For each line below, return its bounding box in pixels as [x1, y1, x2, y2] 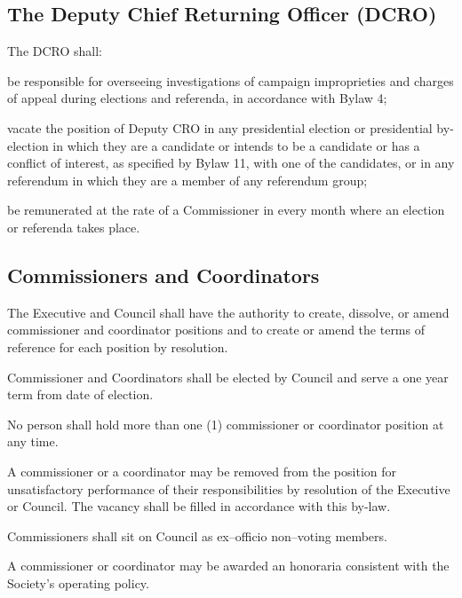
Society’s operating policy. [7, 573, 149, 592]
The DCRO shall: [7, 42, 103, 60]
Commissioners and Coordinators [7, 261, 320, 288]
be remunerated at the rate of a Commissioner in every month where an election [7, 201, 445, 219]
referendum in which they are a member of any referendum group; [7, 170, 368, 189]
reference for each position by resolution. [7, 337, 228, 356]
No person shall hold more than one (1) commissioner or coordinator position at [7, 414, 444, 433]
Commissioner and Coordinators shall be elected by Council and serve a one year [7, 367, 449, 386]
